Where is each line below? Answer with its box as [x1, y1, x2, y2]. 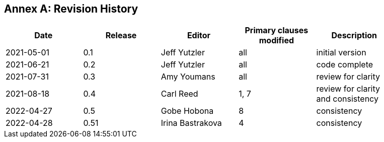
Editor [187, 30, 211, 41]
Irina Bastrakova [161, 118, 222, 128]
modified [259, 35, 294, 46]
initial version [316, 47, 366, 58]
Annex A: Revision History [4, 3, 138, 15]
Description [331, 30, 377, 41]
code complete [316, 59, 373, 70]
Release [105, 30, 137, 41]
